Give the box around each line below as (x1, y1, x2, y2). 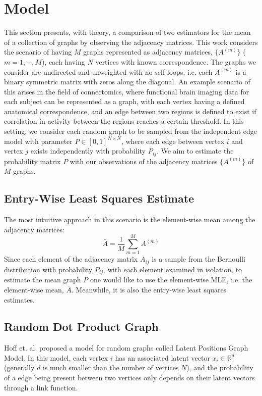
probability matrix (4, 156, 61, 166)
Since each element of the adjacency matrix (4, 254, 138, 264)
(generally (4, 362, 35, 373)
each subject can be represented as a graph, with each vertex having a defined (4, 96, 245, 107)
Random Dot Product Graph (4, 319, 159, 334)
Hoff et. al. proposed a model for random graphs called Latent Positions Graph (4, 342, 248, 353)
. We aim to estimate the (156, 145, 234, 156)
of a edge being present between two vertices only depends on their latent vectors (4, 372, 255, 383)
